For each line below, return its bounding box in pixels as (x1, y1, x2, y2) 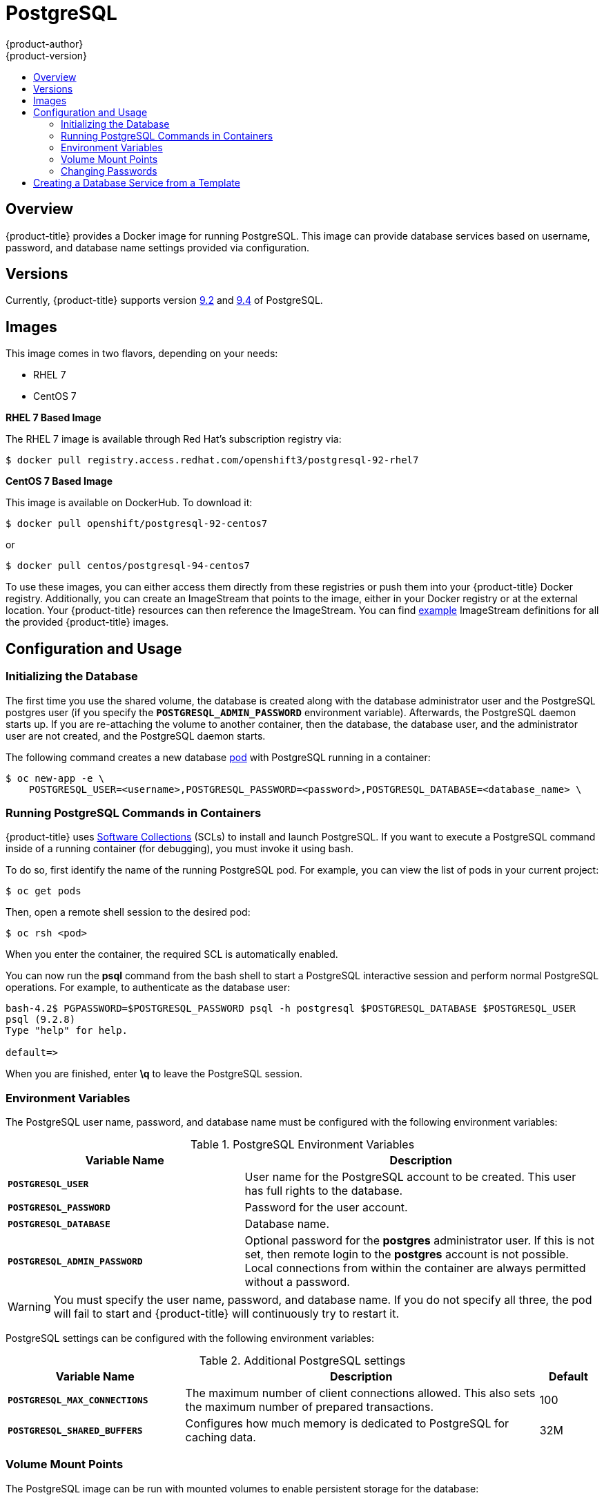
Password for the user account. (244, 1200, 408, 1214)
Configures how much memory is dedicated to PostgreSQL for (185, 1416, 509, 1430)
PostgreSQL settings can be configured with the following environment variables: (6, 1332, 375, 1344)
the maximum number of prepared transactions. (185, 1400, 433, 1414)
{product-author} (6, 37, 84, 50)
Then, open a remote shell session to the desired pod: (6, 906, 251, 919)
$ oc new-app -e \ (6, 772, 105, 784)
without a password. (244, 1275, 350, 1289)
